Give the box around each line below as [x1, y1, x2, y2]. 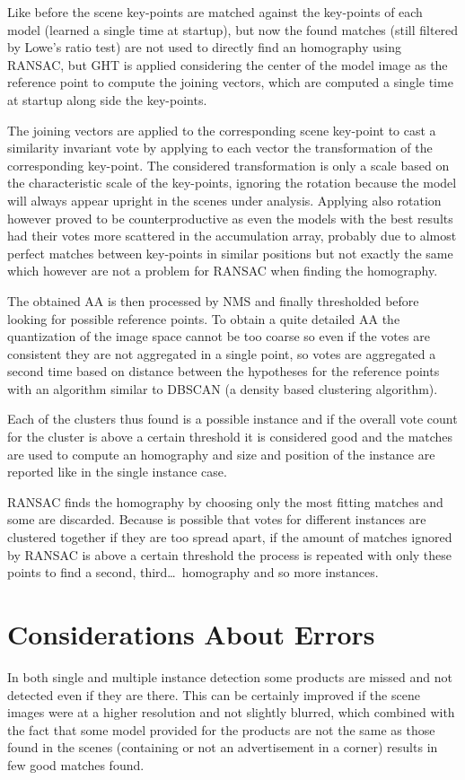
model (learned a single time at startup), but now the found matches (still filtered [7, 20, 459, 39]
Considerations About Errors [7, 616, 375, 652]
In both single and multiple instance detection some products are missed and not [7, 667, 452, 686]
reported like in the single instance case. [7, 462, 227, 481]
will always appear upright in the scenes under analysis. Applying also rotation [7, 190, 442, 209]
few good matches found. [7, 755, 145, 774]
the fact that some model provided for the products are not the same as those [7, 720, 435, 739]
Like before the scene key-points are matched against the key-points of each [7, 3, 423, 21]
